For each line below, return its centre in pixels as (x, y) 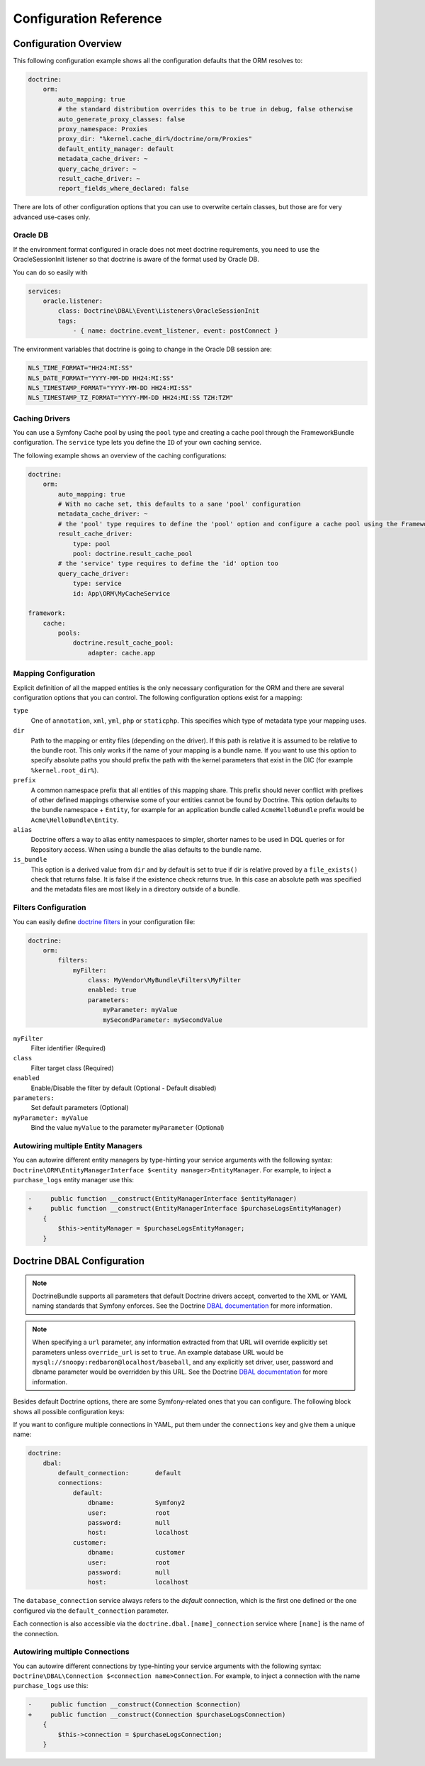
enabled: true (112, 990)
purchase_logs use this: (51, 1686)
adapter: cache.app (121, 653)
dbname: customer (136, 1553)
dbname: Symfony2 (136, 1503)
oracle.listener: (73, 301)
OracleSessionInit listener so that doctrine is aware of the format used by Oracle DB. (136, 260)
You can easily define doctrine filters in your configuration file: (104, 921)
